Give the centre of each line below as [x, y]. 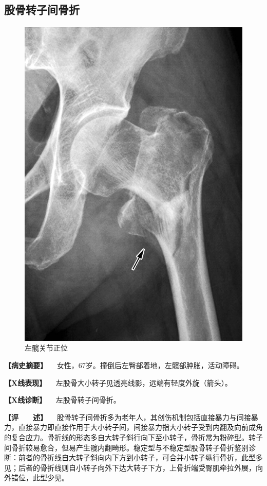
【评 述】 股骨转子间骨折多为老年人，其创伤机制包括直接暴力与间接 [128, 417]
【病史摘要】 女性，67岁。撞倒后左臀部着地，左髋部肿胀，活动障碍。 [124, 365]
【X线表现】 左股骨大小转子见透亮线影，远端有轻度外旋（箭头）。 [118, 382]
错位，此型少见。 [40, 478]
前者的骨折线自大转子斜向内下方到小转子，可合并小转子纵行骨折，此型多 [140, 457]
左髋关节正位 [46, 348]
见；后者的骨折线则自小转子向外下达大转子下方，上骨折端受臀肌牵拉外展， [130, 467]
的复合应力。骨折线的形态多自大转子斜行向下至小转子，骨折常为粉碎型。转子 [133, 437]
